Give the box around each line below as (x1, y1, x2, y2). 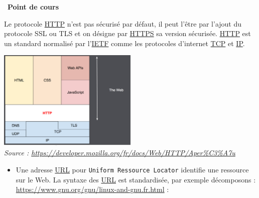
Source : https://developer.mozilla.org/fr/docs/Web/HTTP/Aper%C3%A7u (4, 147, 235, 158)
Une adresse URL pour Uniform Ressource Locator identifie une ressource (16, 164, 249, 174)
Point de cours (8, 2, 59, 12)
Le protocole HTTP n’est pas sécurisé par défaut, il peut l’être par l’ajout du (4, 18, 242, 29)
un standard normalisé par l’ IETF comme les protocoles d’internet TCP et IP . (4, 38, 245, 48)
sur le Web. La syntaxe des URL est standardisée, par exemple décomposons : (16, 174, 256, 184)
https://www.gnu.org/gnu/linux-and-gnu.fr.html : (16, 184, 169, 194)
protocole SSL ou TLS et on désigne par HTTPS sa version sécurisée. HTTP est (4, 28, 251, 39)
